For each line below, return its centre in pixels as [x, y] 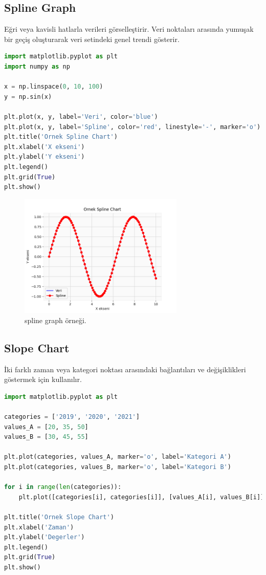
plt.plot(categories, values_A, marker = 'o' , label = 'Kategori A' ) [118, 457]
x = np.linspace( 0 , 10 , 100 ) [54, 87]
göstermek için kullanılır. [43, 379]
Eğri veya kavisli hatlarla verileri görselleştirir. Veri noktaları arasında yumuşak [129, 29]
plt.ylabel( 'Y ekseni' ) [45, 157]
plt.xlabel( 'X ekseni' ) [45, 147]
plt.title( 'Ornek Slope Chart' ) [59, 517]
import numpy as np [37, 66]
